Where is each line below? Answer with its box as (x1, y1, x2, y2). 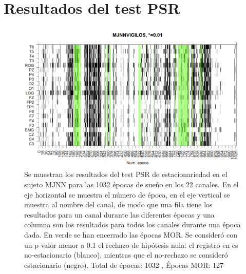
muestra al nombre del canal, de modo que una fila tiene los (24, 199, 213, 210)
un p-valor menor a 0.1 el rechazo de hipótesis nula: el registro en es (24, 239, 238, 250)
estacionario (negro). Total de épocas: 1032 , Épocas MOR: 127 (24, 259, 224, 270)
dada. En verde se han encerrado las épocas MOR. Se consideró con (24, 229, 238, 240)
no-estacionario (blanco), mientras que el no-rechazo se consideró (24, 249, 228, 260)
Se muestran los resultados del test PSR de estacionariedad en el (24, 169, 228, 180)
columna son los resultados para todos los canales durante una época (24, 219, 241, 230)
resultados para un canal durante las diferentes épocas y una (24, 209, 215, 220)
